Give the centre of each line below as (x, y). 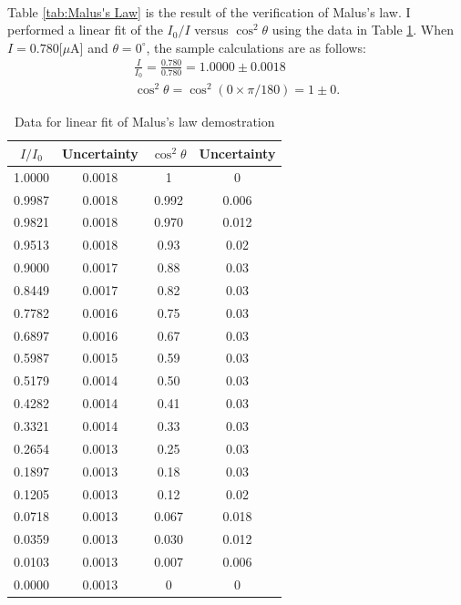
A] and (89, 47)
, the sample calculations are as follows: (256, 47)
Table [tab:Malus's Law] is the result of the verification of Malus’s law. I (209, 11)
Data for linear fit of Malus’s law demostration (144, 122)
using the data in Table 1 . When (363, 30)
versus (211, 30)
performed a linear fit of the (85, 30)
